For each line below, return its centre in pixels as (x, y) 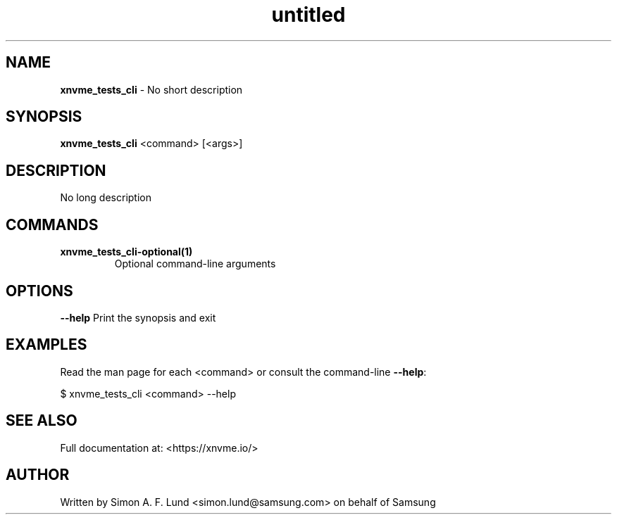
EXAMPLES (46, 345)
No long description (106, 198)
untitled (308, 15)
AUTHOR (38, 475)
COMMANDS (52, 224)
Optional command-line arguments (195, 264)
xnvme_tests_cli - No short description (151, 89)
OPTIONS (39, 291)
